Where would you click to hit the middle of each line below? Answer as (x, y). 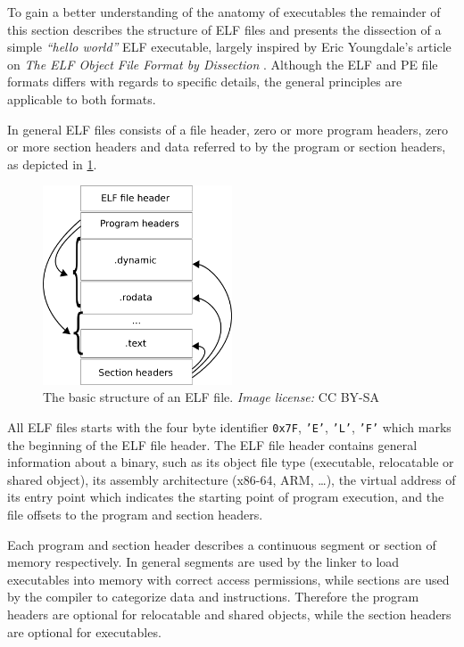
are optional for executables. (84, 631)
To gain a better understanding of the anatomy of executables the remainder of (224, 12)
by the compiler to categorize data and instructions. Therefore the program (213, 597)
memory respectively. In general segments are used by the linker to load (203, 562)
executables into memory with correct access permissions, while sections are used (228, 579)
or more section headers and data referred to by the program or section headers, (227, 147)
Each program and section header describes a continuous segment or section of (222, 544)
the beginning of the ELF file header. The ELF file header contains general (212, 444)
